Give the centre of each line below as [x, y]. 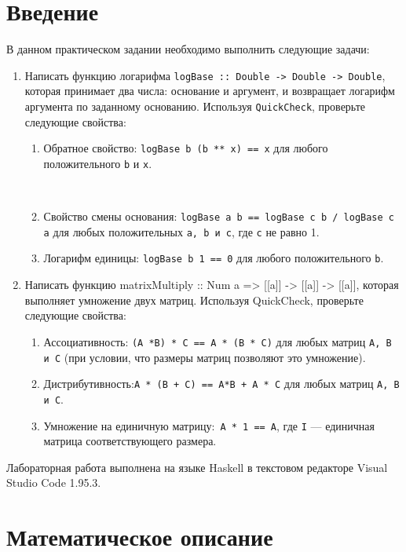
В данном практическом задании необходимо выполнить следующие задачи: [188, 49]
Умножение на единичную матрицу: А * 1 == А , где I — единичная [209, 425]
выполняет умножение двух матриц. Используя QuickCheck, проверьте [194, 300]
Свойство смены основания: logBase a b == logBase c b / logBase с [219, 216]
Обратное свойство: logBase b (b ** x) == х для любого [186, 148]
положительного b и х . [98, 163]
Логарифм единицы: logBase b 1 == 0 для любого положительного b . [214, 258]
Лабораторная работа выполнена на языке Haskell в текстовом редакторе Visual [197, 467]
